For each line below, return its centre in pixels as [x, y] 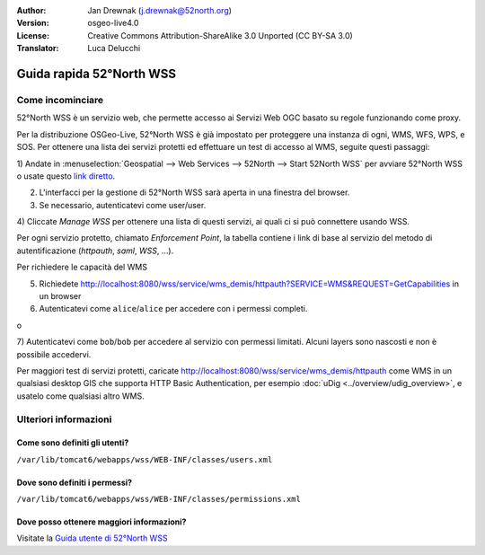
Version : [33, 23]
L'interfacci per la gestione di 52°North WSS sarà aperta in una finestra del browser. [194, 192]
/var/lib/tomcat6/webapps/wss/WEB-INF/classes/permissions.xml [159, 499]
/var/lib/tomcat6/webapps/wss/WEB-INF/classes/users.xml [145, 459]
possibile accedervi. [54, 354]
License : [33, 35]
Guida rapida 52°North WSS [97, 73]
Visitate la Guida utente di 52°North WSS [92, 538]
